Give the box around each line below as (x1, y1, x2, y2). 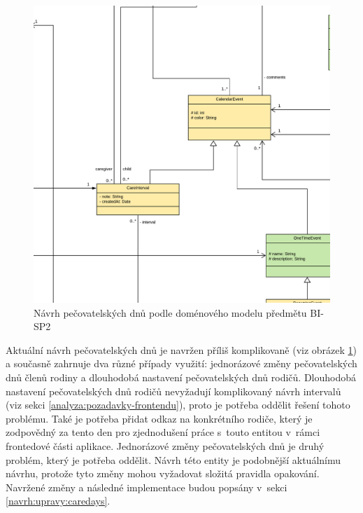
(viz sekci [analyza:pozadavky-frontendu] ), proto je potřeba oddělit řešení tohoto (6, 397, 350, 412)
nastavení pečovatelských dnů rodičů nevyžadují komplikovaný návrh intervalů (6, 383, 341, 398)
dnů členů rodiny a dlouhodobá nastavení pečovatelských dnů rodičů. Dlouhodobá (6, 369, 357, 384)
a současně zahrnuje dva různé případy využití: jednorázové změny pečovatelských (6, 356, 357, 371)
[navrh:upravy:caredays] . (6, 493, 111, 508)
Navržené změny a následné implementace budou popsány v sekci (6, 479, 287, 494)
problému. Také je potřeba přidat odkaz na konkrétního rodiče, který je (6, 411, 313, 425)
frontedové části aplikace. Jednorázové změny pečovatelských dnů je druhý (6, 438, 325, 453)
